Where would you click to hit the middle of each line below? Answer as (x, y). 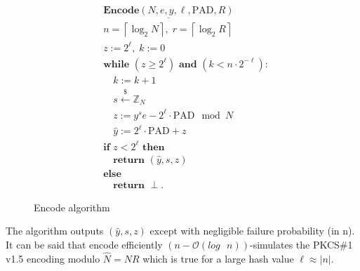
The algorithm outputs (55, 231)
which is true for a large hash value (218, 258)
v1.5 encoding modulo (53, 258)
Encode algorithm (72, 207)
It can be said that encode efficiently (84, 245)
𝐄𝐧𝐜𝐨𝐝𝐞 (121, 11)
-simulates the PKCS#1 (301, 245)
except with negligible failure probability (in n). (252, 231)
